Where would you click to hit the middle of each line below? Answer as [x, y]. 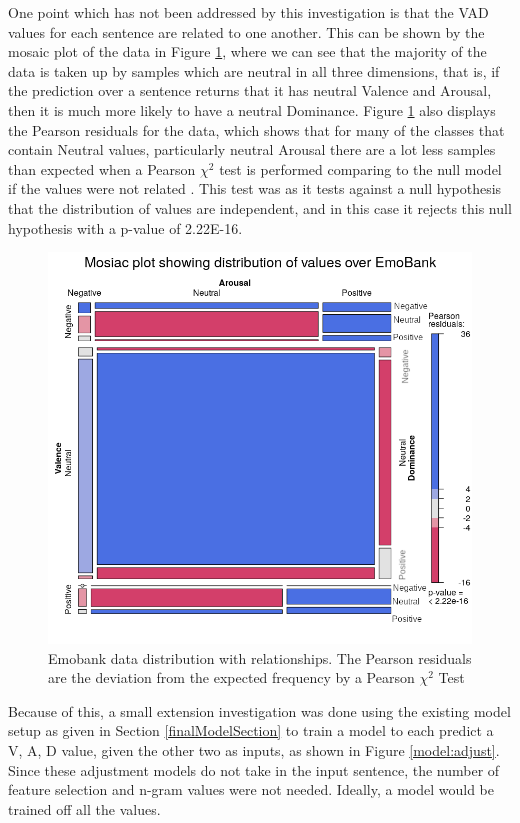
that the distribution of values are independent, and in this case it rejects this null [260, 207]
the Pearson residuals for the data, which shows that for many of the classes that [256, 129]
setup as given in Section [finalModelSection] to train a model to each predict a [251, 730]
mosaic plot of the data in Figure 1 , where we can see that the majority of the [247, 51]
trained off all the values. [84, 808]
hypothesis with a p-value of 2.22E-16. [125, 227]
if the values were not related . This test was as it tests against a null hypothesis [255, 188]
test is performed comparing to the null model [360, 168]
